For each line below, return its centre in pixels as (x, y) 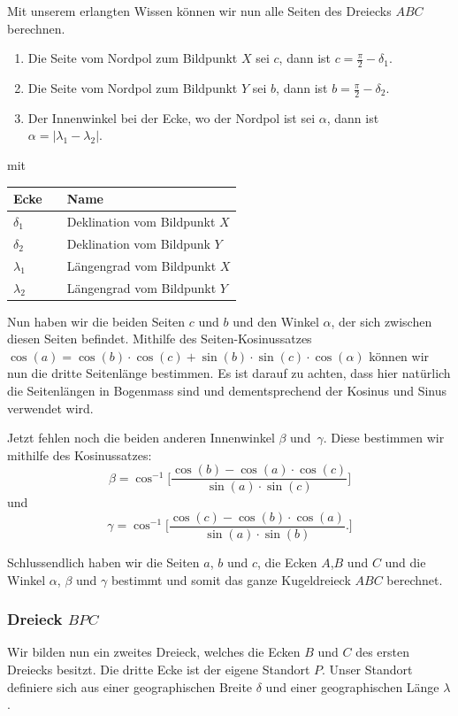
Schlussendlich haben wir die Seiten (103, 562)
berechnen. (36, 28)
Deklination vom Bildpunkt (141, 221)
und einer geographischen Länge (352, 686)
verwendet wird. (50, 408)
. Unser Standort (367, 670)
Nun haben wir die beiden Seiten (96, 321)
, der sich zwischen (382, 321)
